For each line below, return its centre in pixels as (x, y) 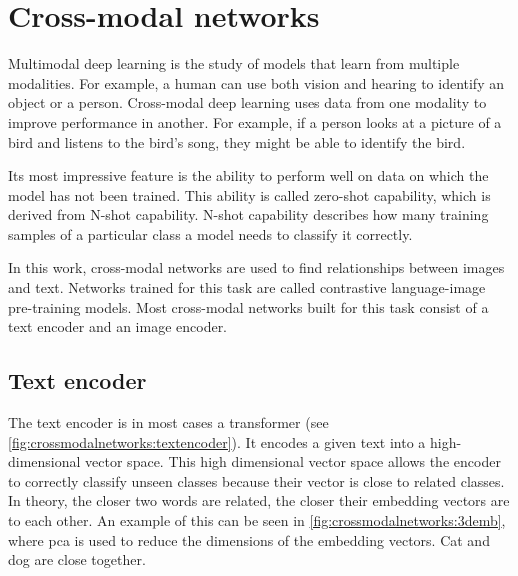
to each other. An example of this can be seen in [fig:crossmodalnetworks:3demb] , (257, 520)
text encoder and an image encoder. (118, 326)
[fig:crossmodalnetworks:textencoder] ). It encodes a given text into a (217, 441)
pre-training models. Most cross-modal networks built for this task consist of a (248, 306)
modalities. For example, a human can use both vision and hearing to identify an (256, 82)
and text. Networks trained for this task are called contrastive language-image (247, 287)
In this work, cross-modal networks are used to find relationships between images (256, 267)
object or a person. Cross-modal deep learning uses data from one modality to (247, 102)
